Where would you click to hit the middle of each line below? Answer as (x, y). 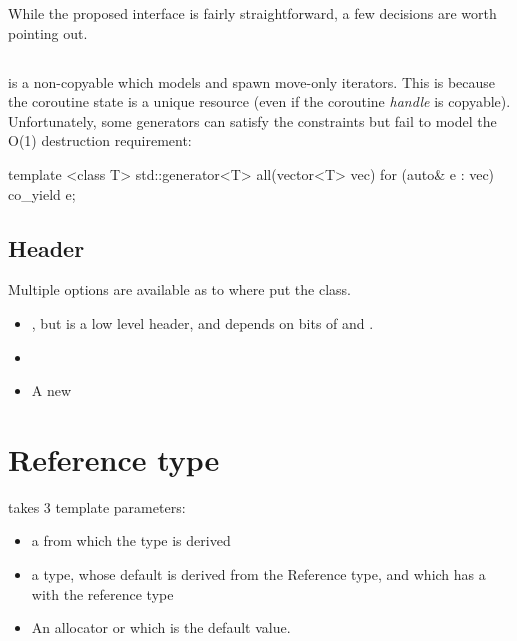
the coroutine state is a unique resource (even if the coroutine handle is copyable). (259, 101)
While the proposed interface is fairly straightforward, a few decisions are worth (252, 13)
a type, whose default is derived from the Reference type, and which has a (258, 574)
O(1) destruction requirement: (100, 140)
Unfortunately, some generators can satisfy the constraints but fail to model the (252, 120)
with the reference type (102, 593)
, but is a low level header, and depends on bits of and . (202, 322)
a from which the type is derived (131, 540)
